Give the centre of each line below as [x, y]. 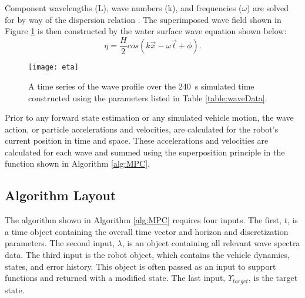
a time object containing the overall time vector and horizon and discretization [147, 231]
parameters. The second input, [60, 243]
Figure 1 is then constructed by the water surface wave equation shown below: [146, 31]
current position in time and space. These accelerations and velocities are [137, 140]
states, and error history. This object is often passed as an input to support [140, 266]
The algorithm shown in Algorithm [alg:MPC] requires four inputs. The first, [143, 220]
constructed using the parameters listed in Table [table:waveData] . [148, 97]
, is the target [273, 278]
